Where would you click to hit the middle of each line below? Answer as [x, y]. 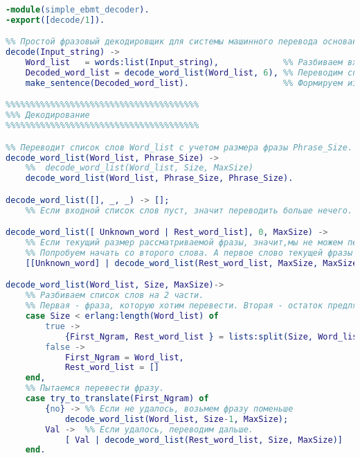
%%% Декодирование [48, 115]
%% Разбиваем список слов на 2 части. [115, 296]
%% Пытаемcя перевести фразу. [95, 388]
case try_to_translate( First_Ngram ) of [117, 399]
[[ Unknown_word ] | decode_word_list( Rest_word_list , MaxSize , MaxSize [191, 263]
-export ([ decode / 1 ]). [55, 20]
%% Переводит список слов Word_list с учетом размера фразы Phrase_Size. [179, 147]
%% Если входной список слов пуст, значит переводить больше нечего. [189, 210]
